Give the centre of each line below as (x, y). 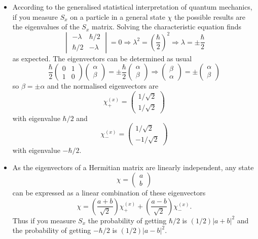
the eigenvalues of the (46, 27)
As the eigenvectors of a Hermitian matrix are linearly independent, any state (133, 167)
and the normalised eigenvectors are (103, 86)
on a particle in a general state (118, 16)
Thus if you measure (44, 220)
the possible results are (210, 16)
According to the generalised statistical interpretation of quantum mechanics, (132, 7)
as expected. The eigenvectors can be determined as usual (102, 58)
